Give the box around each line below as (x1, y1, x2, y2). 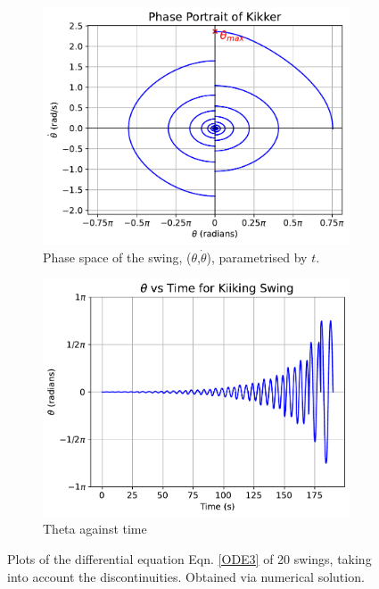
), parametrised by (206, 247, 308, 266)
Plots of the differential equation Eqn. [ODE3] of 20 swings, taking (7, 549, 372, 568)
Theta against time (43, 519, 147, 538)
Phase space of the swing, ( (43, 247, 192, 266)
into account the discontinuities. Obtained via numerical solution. (7, 567, 365, 585)
